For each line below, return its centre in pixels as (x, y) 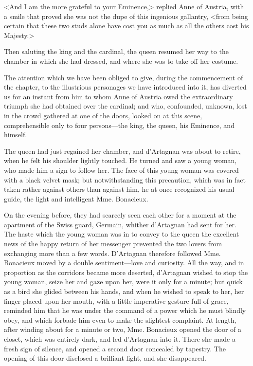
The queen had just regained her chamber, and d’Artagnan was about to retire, (122, 151)
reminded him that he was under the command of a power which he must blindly (125, 310)
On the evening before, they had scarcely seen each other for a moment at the (120, 215)
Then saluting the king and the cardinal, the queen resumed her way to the (116, 51)
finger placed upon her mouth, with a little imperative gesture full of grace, (116, 301)
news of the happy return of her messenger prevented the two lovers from (113, 244)
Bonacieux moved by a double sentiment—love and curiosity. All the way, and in (124, 263)
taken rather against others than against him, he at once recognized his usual (119, 189)
